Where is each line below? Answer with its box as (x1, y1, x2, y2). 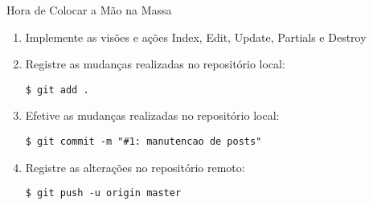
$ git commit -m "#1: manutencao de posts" (25, 136, 262, 148)
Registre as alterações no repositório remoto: (25, 158, 245, 175)
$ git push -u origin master (25, 187, 182, 199)
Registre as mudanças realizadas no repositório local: (25, 55, 285, 72)
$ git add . (25, 84, 89, 96)
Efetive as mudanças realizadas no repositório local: (25, 107, 280, 124)
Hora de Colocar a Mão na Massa (6, 2, 172, 18)
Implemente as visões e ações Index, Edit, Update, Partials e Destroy (25, 28, 367, 45)
